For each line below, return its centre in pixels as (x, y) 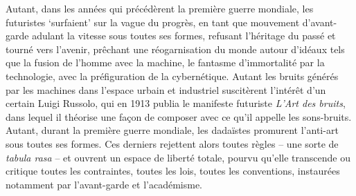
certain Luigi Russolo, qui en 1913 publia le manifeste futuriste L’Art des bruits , (176, 103)
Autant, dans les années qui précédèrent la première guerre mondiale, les (160, 8)
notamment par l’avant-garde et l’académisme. (104, 184)
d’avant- (320, 22)
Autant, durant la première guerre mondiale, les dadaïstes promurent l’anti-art (172, 130)
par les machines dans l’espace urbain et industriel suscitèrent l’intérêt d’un (166, 89)
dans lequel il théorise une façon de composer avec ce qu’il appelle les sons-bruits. (179, 116)
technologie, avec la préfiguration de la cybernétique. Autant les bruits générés (172, 76)
